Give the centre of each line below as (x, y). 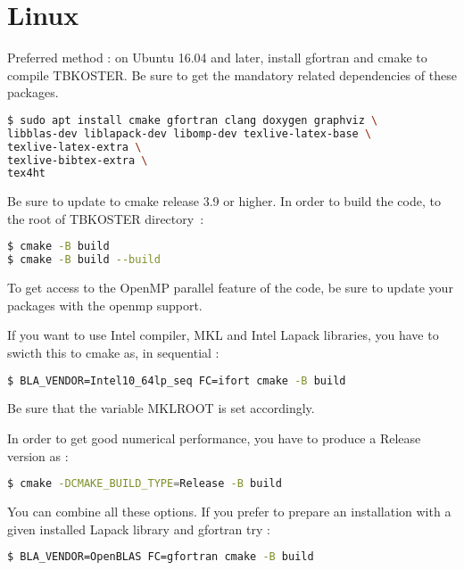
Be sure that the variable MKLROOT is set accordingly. (161, 408)
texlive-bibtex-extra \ (78, 160)
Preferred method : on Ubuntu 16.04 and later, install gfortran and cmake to (217, 58)
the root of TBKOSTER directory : (106, 218)
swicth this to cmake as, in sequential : (113, 352)
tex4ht (26, 173)
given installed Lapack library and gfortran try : (139, 529)
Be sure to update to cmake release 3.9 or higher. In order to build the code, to (224, 201)
